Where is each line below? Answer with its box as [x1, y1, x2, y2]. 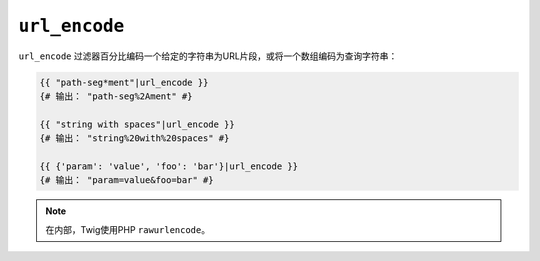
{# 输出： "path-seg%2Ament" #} [39, 90, 193, 102]
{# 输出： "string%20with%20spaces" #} [39, 133, 230, 144]
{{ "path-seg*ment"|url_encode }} [39, 76, 209, 88]
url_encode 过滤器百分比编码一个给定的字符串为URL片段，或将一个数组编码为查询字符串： [18, 50, 398, 62]
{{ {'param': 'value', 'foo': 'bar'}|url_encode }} [39, 160, 299, 172]
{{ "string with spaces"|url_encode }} [39, 118, 235, 130]
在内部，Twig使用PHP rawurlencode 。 [45, 223, 210, 235]
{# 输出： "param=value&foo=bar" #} [39, 175, 214, 186]
